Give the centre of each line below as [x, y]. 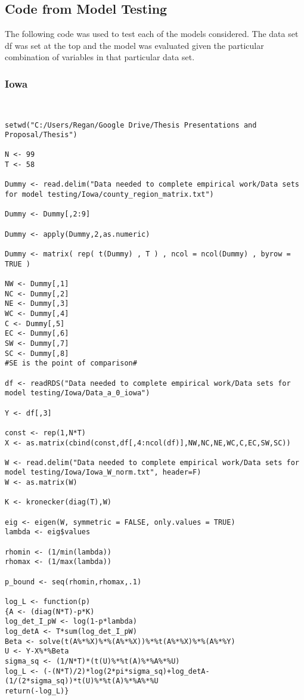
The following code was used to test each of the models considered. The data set [152, 34]
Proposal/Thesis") [41, 135]
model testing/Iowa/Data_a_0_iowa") [77, 393]
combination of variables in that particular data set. [100, 57]
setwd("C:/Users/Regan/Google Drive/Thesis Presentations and [131, 125]
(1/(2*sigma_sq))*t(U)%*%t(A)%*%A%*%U [82, 681]
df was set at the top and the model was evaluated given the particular [134, 45]
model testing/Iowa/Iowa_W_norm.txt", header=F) [103, 473]
